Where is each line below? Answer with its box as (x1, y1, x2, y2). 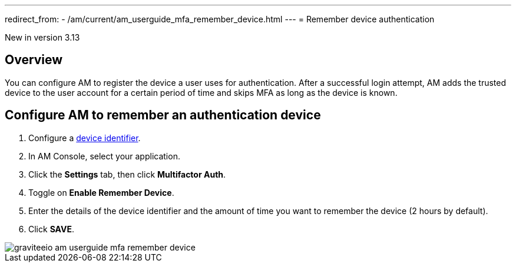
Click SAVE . (28, 223, 74, 234)
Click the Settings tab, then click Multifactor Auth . (28, 169, 226, 179)
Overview (5, 52, 63, 68)
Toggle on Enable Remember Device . (28, 187, 174, 198)
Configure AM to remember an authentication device (5, 108, 321, 123)
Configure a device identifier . (28, 132, 141, 143)
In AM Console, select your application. (28, 151, 180, 161)
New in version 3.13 (5, 32, 80, 42)
